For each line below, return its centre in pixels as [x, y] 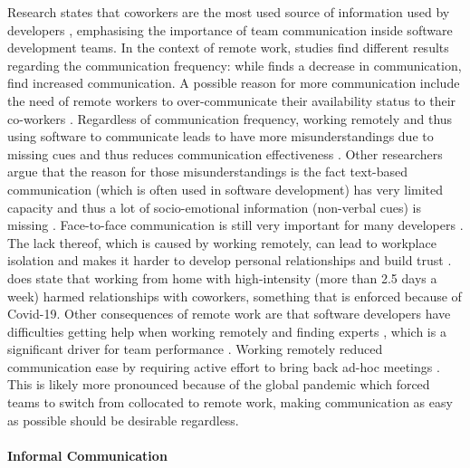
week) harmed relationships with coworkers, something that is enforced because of [235, 296]
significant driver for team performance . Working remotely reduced [195, 349]
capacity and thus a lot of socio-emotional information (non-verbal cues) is [214, 207]
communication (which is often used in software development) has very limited [225, 189]
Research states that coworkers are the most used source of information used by [229, 12]
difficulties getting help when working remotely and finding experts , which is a [227, 331]
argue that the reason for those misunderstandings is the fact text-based [208, 172]
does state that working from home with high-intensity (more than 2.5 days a [222, 277]
